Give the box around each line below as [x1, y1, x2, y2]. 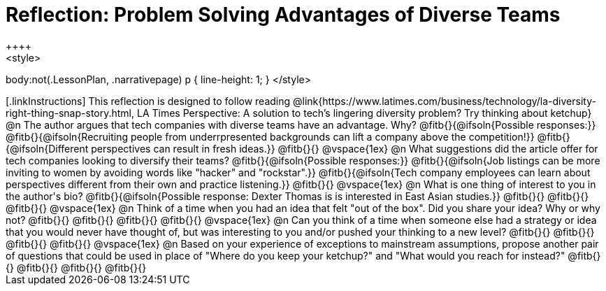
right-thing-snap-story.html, [6, 106, 135, 119]
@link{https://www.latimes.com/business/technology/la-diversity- [293, 94, 596, 107]
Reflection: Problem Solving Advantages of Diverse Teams [6, 3, 561, 27]
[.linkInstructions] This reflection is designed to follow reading [6, 94, 291, 107]
